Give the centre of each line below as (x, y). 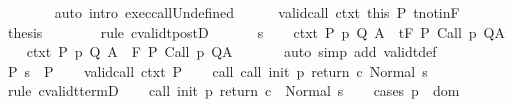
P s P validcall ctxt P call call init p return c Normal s (217, 70)
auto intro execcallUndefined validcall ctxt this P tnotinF (257, 12)
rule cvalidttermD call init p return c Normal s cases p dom (233, 90)
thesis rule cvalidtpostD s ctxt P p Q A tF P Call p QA (256, 31)
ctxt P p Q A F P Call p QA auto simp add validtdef (231, 51)
